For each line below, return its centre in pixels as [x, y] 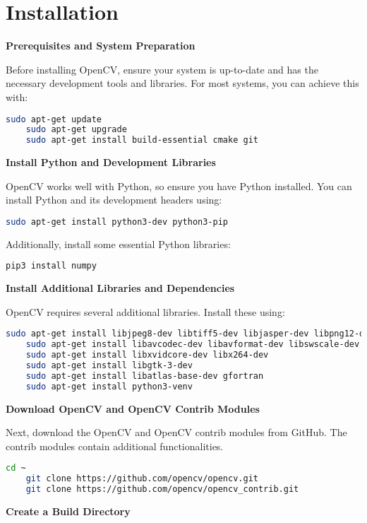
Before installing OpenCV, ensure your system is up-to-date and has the [162, 69]
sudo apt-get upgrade [76, 130]
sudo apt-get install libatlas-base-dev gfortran [145, 376]
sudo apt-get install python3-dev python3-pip [117, 222]
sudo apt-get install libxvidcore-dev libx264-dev [147, 355]
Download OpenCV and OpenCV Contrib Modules [133, 408]
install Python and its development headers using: [114, 200]
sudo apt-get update [54, 119]
